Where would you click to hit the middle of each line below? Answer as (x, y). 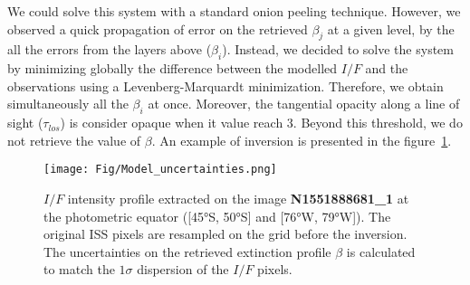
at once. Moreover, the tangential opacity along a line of (304, 104)
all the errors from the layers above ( (110, 49)
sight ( (25, 123)
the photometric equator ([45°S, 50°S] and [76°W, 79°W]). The (217, 216)
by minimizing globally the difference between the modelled (173, 68)
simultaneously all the (68, 104)
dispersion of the (183, 269)
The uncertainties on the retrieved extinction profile (187, 251)
